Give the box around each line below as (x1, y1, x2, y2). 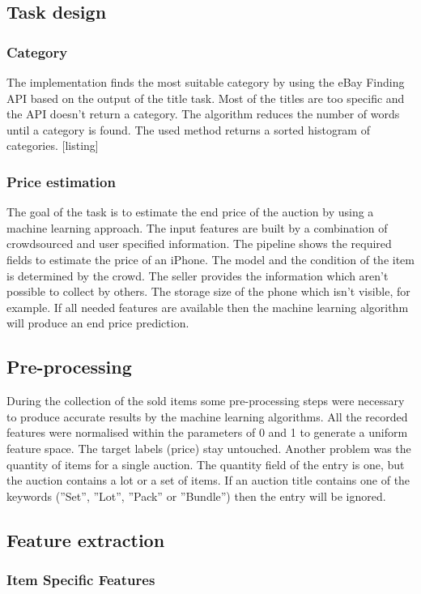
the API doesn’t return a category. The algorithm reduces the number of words (6, 105, 400, 122)
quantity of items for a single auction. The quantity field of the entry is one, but (6, 455, 405, 472)
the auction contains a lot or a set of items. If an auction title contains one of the (6, 472, 410, 489)
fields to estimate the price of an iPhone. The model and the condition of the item (6, 250, 415, 267)
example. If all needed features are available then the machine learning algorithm (6, 298, 409, 315)
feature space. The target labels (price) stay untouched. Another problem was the (6, 439, 411, 456)
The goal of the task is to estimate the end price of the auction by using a (6, 203, 374, 220)
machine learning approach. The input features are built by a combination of (6, 219, 388, 236)
